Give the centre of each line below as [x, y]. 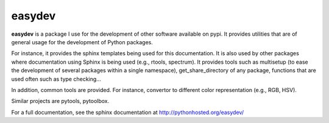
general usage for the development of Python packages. [82, 42]
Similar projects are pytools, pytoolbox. [60, 101]
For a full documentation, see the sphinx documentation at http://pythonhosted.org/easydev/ [127, 112]
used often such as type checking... [56, 79]
